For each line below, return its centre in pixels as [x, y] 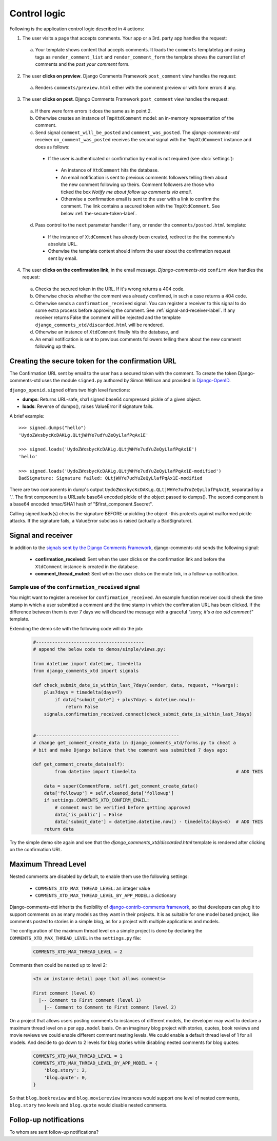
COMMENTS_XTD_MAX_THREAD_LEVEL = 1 [78, 1056]
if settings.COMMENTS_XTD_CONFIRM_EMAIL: [97, 800]
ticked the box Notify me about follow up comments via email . [126, 192]
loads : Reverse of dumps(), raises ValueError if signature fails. [88, 406]
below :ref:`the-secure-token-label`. [99, 213]
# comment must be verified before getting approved [122, 807]
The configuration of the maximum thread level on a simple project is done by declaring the [106, 931]
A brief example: [27, 416]
